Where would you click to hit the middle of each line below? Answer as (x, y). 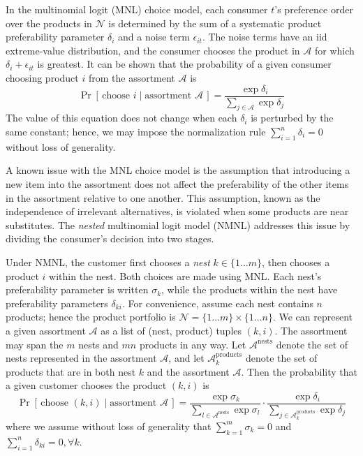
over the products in (49, 23)
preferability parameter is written (77, 289)
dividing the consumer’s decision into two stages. (110, 238)
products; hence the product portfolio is (91, 317)
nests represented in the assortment (81, 358)
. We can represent (312, 317)
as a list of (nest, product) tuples (171, 330)
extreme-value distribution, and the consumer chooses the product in (153, 50)
